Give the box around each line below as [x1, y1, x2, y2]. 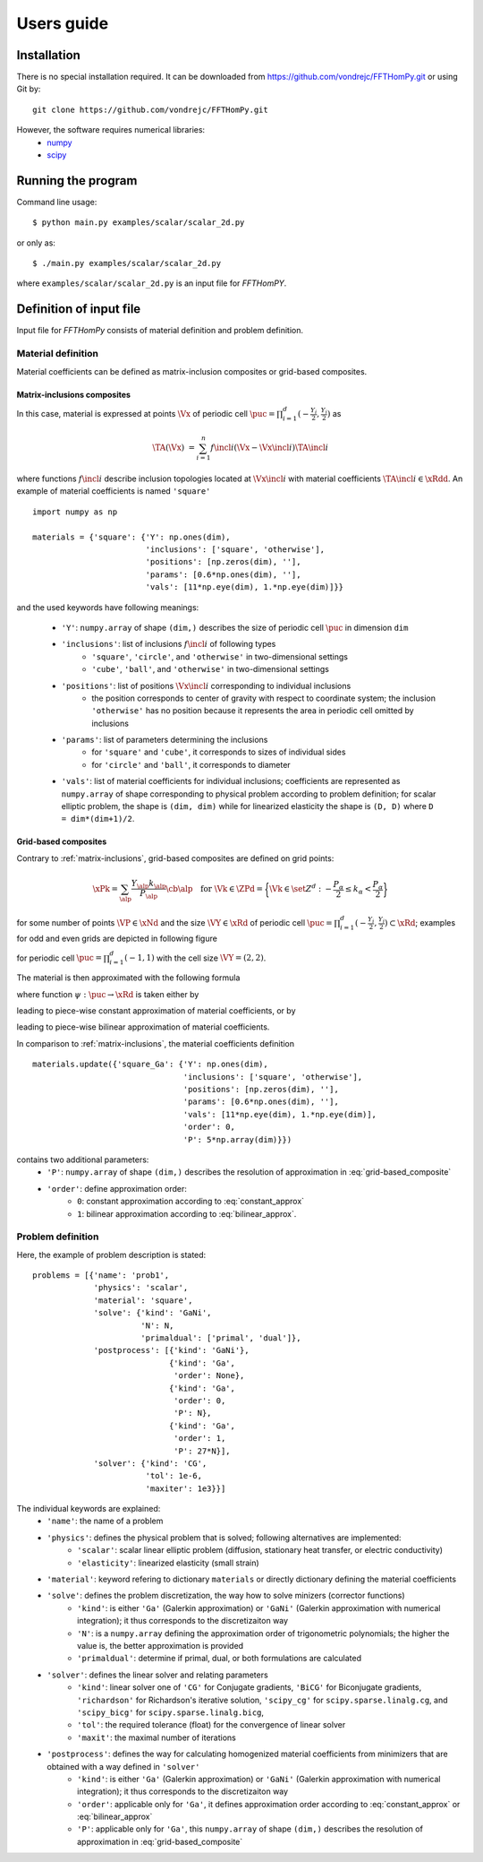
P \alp [140, 888, 158, 901]
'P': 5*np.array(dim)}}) [182, 1134, 292, 1144]
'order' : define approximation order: [47, 1183, 187, 1194]
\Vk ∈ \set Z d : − [268, 883, 333, 893]
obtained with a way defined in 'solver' [47, 1761, 200, 1771]
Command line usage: [16, 196, 97, 207]
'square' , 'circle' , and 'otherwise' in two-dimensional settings [91, 651, 349, 662]
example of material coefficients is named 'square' [16, 486, 211, 496]
